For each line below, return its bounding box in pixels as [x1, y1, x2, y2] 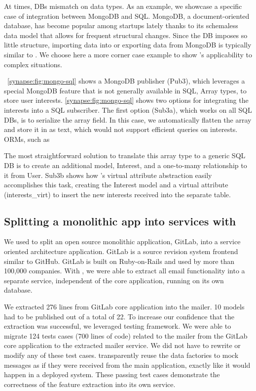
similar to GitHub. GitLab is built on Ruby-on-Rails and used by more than [4, 256, 235, 266]
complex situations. [4, 59, 62, 69]
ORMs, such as [4, 133, 50, 144]
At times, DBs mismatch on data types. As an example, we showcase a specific [4, 1, 242, 11]
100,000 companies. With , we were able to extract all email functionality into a [4, 265, 245, 276]
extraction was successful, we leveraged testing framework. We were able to [4, 321, 231, 331]
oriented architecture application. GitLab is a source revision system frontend [4, 246, 238, 257]
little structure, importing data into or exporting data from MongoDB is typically [4, 40, 252, 50]
